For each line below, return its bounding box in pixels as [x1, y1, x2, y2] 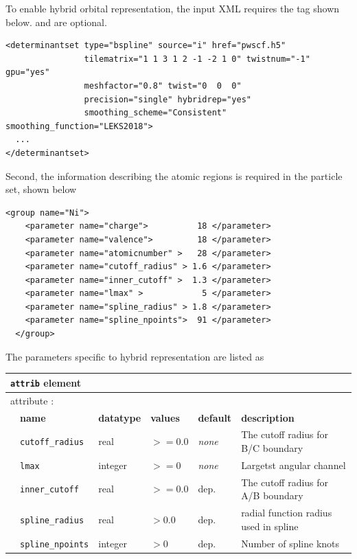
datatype [98, 410, 141, 424]
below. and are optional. [5, 14, 107, 29]
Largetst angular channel [241, 457, 346, 472]
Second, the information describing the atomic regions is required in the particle [5, 168, 343, 183]
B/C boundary [241, 440, 303, 455]
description [241, 410, 295, 424]
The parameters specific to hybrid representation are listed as [5, 349, 264, 363]
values [150, 410, 180, 424]
